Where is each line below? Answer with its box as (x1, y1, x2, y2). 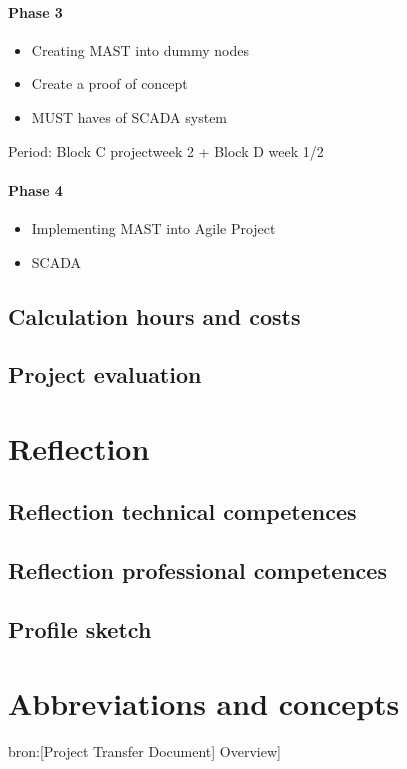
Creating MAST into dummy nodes (31, 39, 249, 60)
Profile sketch (8, 614, 152, 645)
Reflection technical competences (8, 496, 357, 527)
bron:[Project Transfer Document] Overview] (8, 740, 281, 761)
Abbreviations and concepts (8, 682, 400, 723)
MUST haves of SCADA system (31, 106, 228, 127)
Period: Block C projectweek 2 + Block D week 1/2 (8, 140, 324, 161)
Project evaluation (8, 359, 202, 390)
